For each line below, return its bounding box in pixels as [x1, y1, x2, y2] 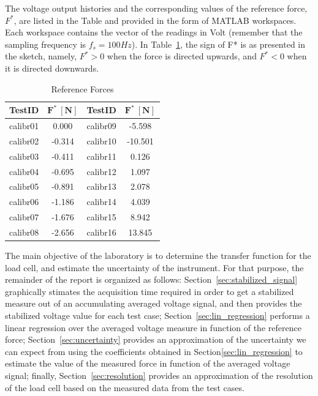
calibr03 [9, 149, 39, 162]
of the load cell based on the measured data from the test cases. [5, 381, 244, 394]
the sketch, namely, [5, 50, 77, 62]
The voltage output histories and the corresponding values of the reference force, [5, 2, 308, 14]
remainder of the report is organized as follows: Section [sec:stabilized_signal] [5, 273, 298, 286]
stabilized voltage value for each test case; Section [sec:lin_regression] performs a [5, 308, 310, 321]
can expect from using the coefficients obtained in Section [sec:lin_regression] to [5, 345, 303, 357]
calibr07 [9, 211, 39, 223]
